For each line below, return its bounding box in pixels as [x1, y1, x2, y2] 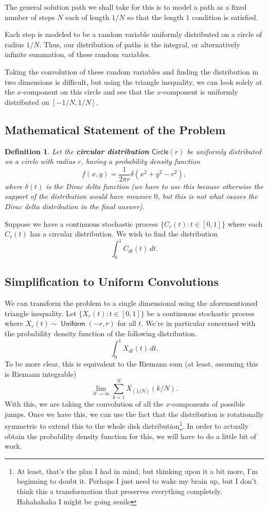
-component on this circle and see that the [21, 86, 155, 97]
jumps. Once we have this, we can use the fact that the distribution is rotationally [5, 408, 264, 419]
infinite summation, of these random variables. [5, 49, 151, 60]
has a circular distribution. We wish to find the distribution [30, 228, 218, 239]
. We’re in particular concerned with [141, 318, 256, 329]
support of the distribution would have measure [5, 191, 152, 202]
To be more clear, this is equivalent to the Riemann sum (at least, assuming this [5, 358, 258, 369]
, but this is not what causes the [157, 191, 258, 202]
